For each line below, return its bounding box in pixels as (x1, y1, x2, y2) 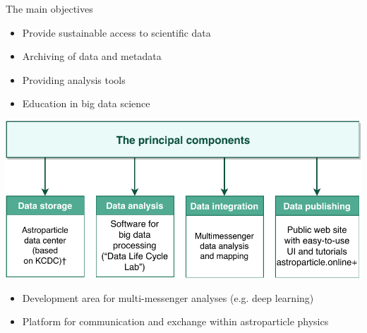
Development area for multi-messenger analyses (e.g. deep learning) (22, 290, 314, 305)
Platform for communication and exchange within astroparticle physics (22, 314, 329, 329)
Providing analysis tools (22, 72, 126, 87)
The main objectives (6, 1, 93, 16)
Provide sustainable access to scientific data (22, 25, 211, 40)
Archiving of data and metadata (22, 49, 162, 63)
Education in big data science (22, 96, 150, 111)
